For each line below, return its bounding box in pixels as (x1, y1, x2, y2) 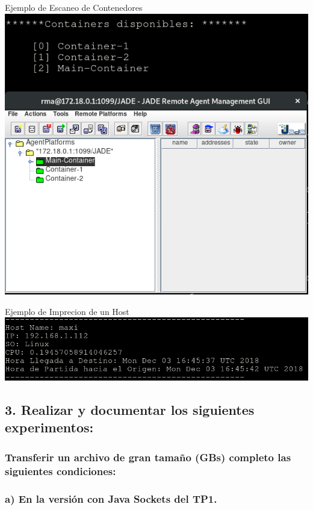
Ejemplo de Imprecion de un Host (5, 305, 129, 317)
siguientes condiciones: (5, 463, 116, 478)
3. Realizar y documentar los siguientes (5, 400, 255, 419)
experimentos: (5, 418, 94, 437)
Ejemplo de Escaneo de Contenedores (5, 1, 143, 13)
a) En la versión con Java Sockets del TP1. (5, 491, 217, 506)
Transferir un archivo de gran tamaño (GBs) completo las (5, 449, 291, 464)
